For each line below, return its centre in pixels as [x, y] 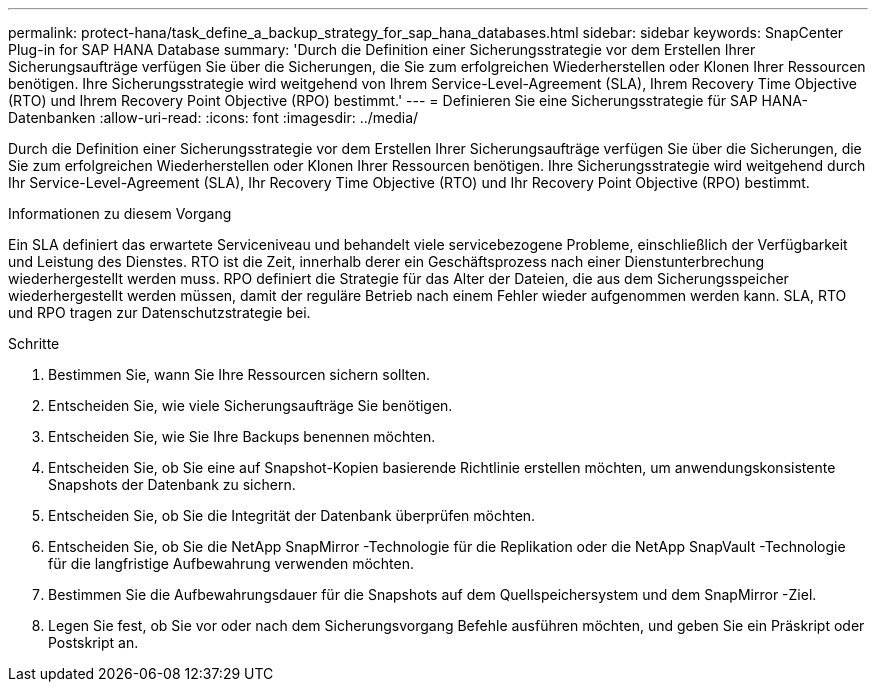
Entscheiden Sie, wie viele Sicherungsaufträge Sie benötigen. [250, 405]
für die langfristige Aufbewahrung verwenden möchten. [231, 563]
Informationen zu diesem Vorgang [120, 213]
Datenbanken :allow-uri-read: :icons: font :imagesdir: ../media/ [213, 117]
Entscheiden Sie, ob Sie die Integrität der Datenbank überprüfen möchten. [292, 515]
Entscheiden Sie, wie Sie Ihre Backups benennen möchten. [242, 436]
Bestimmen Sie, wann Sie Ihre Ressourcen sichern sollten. [239, 374]
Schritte [34, 343]
